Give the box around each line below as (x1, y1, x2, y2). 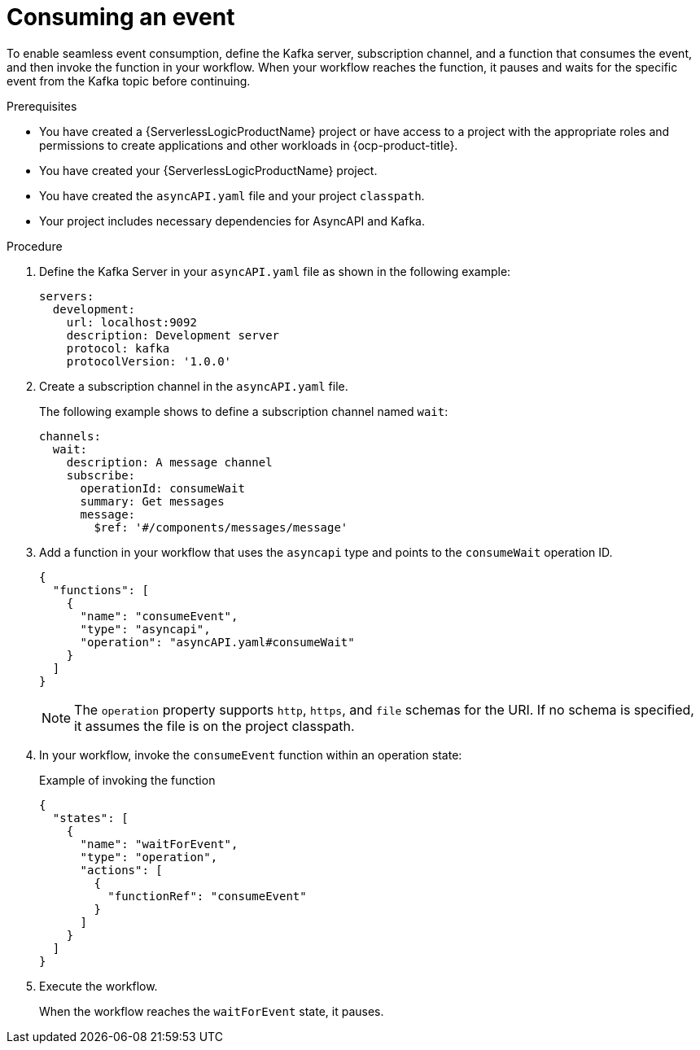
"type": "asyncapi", (80, 622, 211, 636)
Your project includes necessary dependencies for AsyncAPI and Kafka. (39, 213, 425, 228)
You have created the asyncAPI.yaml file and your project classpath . (39, 188, 425, 203)
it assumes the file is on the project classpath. (74, 717, 355, 734)
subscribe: (66, 468, 136, 482)
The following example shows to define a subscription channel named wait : (39, 404, 448, 418)
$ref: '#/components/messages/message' (94, 520, 348, 534)
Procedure (7, 238, 63, 253)
